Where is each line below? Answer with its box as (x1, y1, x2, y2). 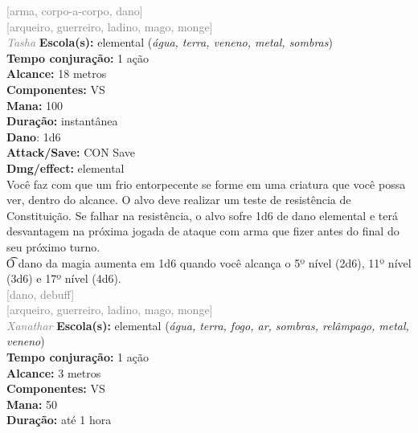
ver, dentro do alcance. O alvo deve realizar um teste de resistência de (6, 191, 351, 208)
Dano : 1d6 (6, 128, 61, 145)
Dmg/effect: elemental (6, 159, 125, 176)
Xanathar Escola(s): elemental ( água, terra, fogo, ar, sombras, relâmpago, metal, (6, 317, 409, 333)
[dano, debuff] (6, 285, 75, 302)
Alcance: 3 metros (6, 364, 101, 381)
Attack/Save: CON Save (6, 144, 135, 161)
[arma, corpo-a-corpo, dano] (6, 2, 143, 18)
